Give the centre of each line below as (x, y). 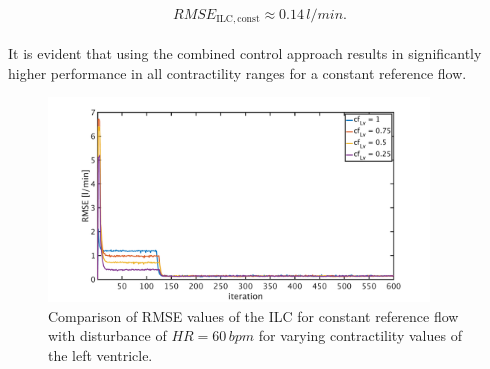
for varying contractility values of (360, 335)
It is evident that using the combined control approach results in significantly (245, 53)
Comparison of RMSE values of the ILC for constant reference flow (253, 315)
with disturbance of (107, 335)
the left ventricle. (100, 354)
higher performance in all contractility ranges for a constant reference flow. (237, 72)
